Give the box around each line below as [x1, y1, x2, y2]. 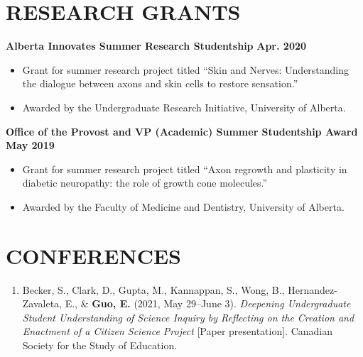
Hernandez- [288, 282, 337, 297]
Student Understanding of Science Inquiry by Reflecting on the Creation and [22, 309, 354, 324]
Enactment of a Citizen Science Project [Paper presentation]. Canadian [22, 324, 333, 339]
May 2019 [6, 138, 55, 153]
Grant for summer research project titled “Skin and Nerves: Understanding [22, 62, 350, 77]
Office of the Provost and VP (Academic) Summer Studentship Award [6, 123, 358, 138]
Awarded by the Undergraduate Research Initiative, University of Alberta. [22, 99, 346, 114]
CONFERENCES [6, 241, 181, 270]
